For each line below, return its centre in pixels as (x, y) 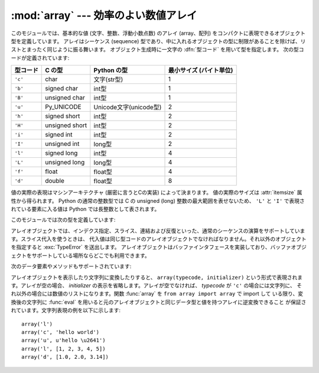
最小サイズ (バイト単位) (201, 70)
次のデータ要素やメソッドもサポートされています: (71, 267)
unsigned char (65, 98)
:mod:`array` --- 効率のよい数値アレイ (104, 15)
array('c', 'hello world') (61, 332)
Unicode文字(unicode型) (128, 108)
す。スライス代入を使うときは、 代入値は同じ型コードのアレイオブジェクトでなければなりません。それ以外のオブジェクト (159, 239)
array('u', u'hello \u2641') (64, 340)
